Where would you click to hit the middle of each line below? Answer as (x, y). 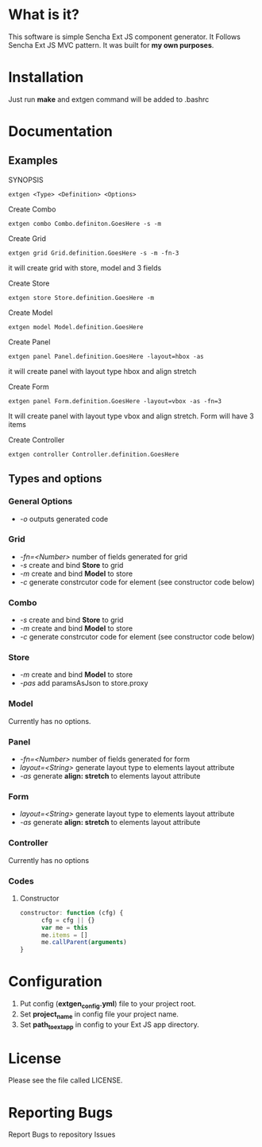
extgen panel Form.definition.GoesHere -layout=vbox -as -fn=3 (115, 401)
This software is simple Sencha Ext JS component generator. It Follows (124, 37)
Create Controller (37, 440)
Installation (46, 78)
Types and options (55, 479)
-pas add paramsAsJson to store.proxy (84, 683)
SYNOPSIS (26, 180)
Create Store (29, 283)
